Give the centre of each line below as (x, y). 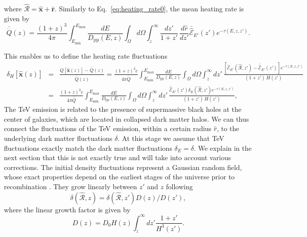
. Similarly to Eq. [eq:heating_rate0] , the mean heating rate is (149, 9)
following (179, 186)
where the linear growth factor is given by (67, 209)
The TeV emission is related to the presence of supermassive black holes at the (123, 109)
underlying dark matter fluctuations (58, 138)
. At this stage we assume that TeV (171, 138)
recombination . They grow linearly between (71, 186)
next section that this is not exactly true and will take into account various (118, 157)
